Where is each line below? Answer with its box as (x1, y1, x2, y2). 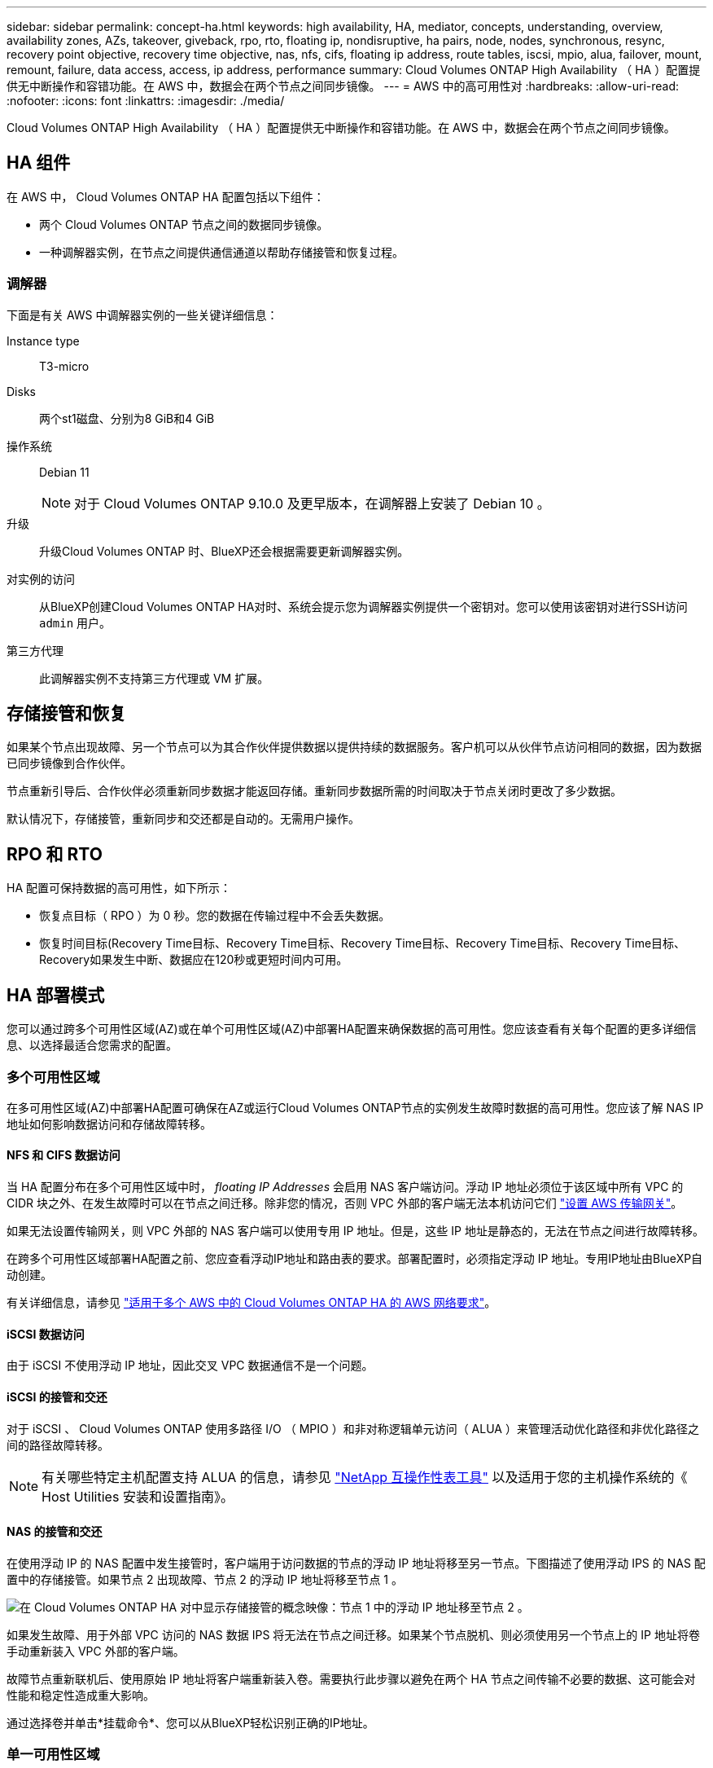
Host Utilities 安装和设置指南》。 (42, 1488, 234, 1505)
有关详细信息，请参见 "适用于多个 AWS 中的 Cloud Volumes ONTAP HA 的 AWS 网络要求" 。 (7, 1295, 496, 1310)
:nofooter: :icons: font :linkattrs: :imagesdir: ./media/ (7, 94, 285, 108)
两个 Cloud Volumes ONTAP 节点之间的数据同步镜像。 (39, 217, 329, 231)
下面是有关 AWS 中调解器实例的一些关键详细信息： (7, 307, 278, 322)
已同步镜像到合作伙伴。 (7, 756, 132, 771)
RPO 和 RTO (7, 843, 103, 864)
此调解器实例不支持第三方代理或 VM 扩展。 (39, 671, 269, 685)
